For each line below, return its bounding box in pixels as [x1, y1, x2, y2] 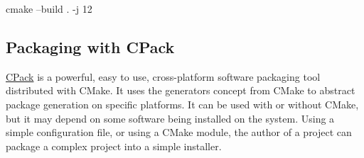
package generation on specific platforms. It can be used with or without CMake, [6, 96, 359, 111]
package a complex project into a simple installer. [6, 138, 222, 153]
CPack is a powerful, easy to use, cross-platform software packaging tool [6, 69, 321, 84]
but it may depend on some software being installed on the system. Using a [6, 111, 335, 125]
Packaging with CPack [6, 35, 175, 57]
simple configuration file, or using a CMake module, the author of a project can [6, 125, 352, 140]
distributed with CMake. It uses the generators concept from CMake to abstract [6, 83, 355, 98]
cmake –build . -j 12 [6, 1, 92, 16]
